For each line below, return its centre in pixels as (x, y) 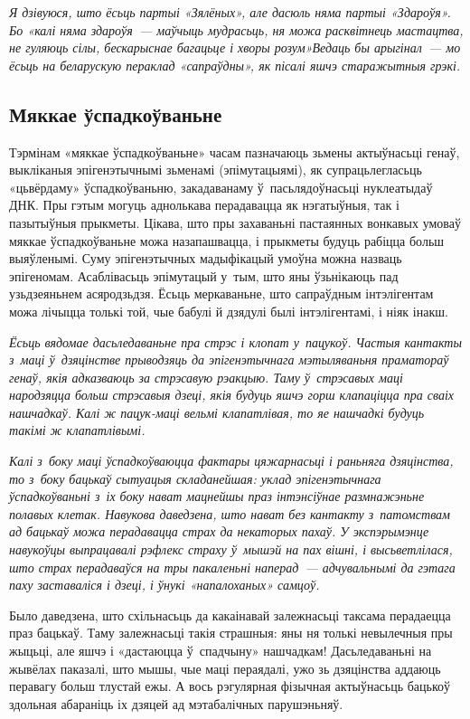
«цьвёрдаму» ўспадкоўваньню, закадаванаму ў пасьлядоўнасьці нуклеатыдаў (221, 187)
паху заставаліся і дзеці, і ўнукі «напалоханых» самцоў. (164, 585)
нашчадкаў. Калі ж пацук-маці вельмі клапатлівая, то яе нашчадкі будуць (217, 412)
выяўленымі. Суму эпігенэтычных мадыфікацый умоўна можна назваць (206, 258)
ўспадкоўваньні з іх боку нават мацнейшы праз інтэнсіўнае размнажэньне (217, 496)
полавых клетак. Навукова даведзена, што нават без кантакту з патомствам (230, 513)
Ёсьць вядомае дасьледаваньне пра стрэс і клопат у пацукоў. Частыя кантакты (235, 341)
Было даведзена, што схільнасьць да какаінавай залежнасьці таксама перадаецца (230, 615)
